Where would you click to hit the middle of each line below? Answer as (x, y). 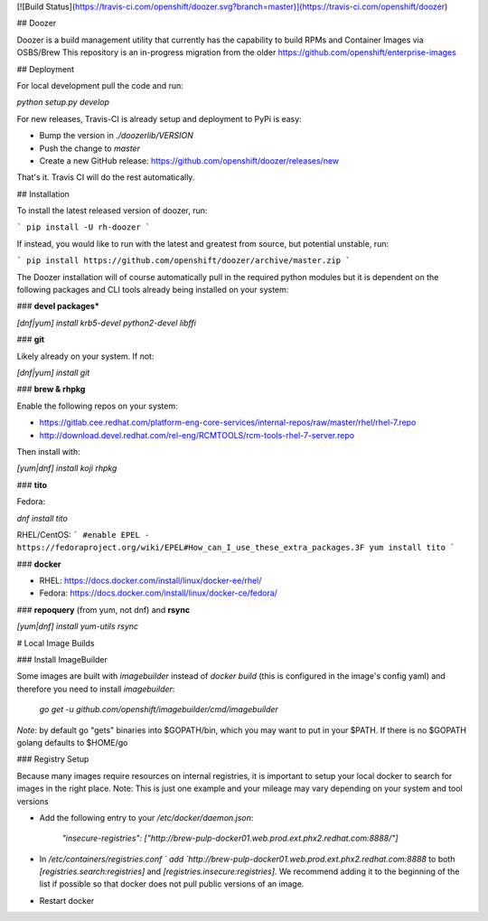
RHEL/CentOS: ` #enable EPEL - (83, 534)
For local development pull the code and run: (100, 85)
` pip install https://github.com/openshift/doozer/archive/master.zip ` (184, 261)
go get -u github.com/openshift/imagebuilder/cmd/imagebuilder (159, 710)
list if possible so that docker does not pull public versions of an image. (172, 884)
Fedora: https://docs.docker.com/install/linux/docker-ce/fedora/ (158, 593)
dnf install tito (42, 518)
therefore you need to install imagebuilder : (96, 689)
